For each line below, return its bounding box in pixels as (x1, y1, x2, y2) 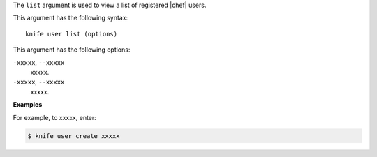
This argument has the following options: (13, 45, 131, 54)
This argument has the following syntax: (13, 14, 128, 22)
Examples (13, 100, 43, 109)
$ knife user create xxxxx (27, 132, 120, 140)
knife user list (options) (25, 30, 118, 38)
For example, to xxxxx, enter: (13, 113, 97, 121)
